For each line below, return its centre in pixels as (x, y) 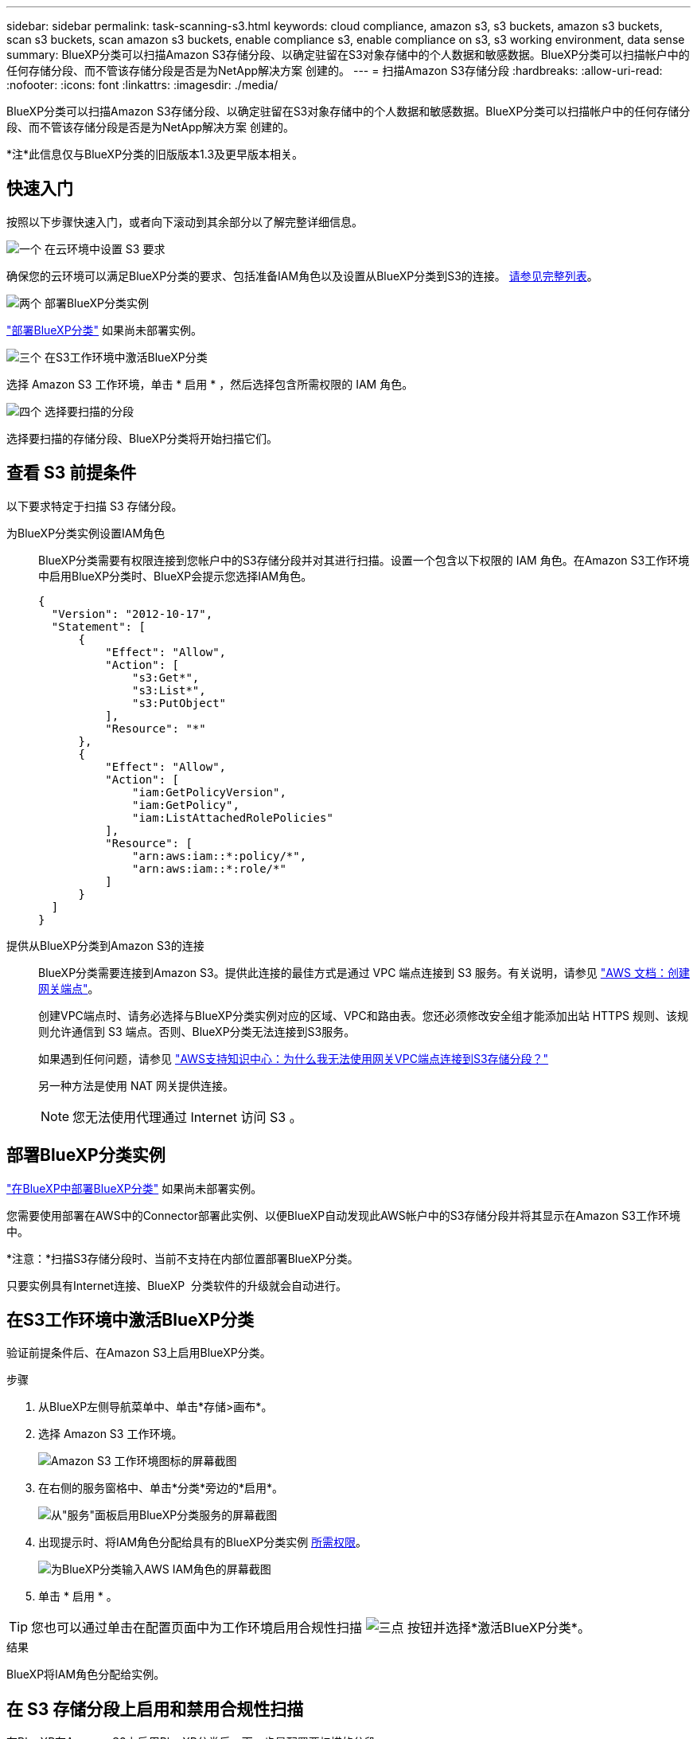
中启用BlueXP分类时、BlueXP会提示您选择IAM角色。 (175, 576)
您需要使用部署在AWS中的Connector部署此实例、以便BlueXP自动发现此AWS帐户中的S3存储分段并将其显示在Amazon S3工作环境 (343, 1215)
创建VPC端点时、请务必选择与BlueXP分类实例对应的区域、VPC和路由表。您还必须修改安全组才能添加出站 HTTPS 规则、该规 (364, 1015)
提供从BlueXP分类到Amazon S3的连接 (105, 945)
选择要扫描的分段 (89, 411)
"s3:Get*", (166, 677)
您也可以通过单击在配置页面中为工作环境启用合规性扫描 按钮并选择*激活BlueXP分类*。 (311, 1628)
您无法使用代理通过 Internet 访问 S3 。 (187, 1117)
